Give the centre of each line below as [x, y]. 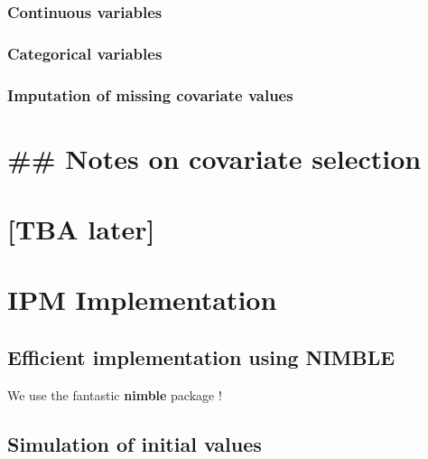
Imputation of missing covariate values [150, 94]
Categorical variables [85, 53]
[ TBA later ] [81, 229]
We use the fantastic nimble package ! [115, 394]
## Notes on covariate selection [214, 158]
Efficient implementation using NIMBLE [201, 357]
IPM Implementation [142, 300]
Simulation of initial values [135, 443]
